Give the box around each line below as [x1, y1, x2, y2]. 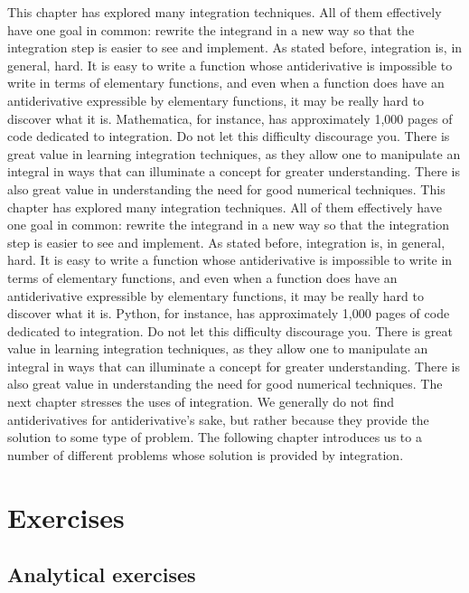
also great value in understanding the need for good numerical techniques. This [7, 179, 446, 198]
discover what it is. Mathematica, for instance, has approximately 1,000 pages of [7, 108, 453, 127]
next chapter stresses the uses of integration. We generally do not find [7, 392, 394, 411]
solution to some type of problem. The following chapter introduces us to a [7, 428, 422, 447]
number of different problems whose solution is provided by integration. [7, 445, 404, 464]
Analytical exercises [7, 560, 196, 588]
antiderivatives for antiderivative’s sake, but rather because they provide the [7, 409, 429, 428]
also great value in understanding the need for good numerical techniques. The [7, 374, 443, 393]
